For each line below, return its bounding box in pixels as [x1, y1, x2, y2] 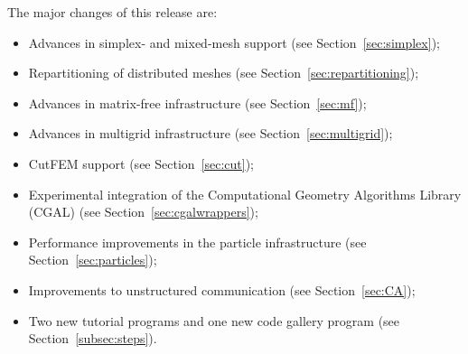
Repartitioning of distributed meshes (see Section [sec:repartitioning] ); [28, 63, 419, 82]
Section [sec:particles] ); [28, 250, 157, 269]
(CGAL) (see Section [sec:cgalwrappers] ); [28, 202, 258, 221]
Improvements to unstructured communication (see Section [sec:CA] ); [28, 280, 416, 299]
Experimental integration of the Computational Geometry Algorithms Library [28, 184, 462, 203]
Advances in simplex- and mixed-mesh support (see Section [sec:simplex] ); [28, 33, 440, 51]
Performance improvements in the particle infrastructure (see [28, 232, 367, 251]
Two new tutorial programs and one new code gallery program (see [28, 311, 400, 330]
